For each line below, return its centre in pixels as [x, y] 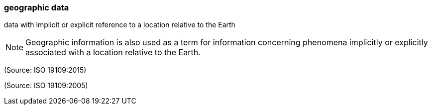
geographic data [37, 7]
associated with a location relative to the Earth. [113, 53]
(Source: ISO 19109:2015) [45, 70]
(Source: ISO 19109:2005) [46, 86]
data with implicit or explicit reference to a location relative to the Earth [120, 25]
